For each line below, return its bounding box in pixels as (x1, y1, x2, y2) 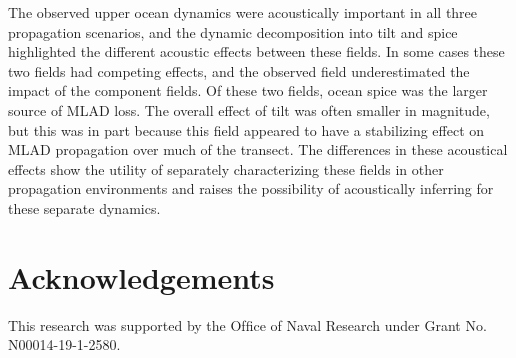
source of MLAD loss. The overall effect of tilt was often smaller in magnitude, (8, 99, 490, 120)
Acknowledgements (8, 256, 275, 297)
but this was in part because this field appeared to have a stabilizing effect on (8, 119, 485, 140)
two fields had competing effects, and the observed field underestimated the (8, 60, 470, 81)
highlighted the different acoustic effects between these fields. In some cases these (8, 41, 505, 62)
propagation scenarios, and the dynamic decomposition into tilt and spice (8, 21, 458, 42)
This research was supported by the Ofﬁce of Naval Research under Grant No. (8, 314, 487, 335)
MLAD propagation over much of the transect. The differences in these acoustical (8, 139, 508, 160)
